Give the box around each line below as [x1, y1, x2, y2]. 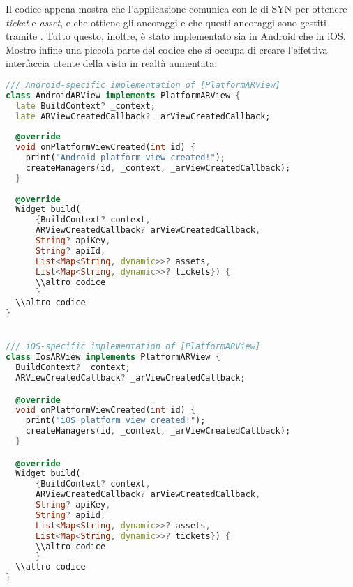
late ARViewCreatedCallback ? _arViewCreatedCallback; [15, 111, 271, 121]
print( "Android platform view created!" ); [25, 153, 226, 163]
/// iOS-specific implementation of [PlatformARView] [6, 342, 261, 352]
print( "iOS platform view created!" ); [25, 416, 206, 426]
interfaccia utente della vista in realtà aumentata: [6, 56, 218, 70]
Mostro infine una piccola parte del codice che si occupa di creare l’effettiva [6, 42, 328, 56]
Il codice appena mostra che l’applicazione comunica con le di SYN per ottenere [6, 1, 347, 15]
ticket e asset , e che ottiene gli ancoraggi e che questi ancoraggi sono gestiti [6, 15, 326, 29]
